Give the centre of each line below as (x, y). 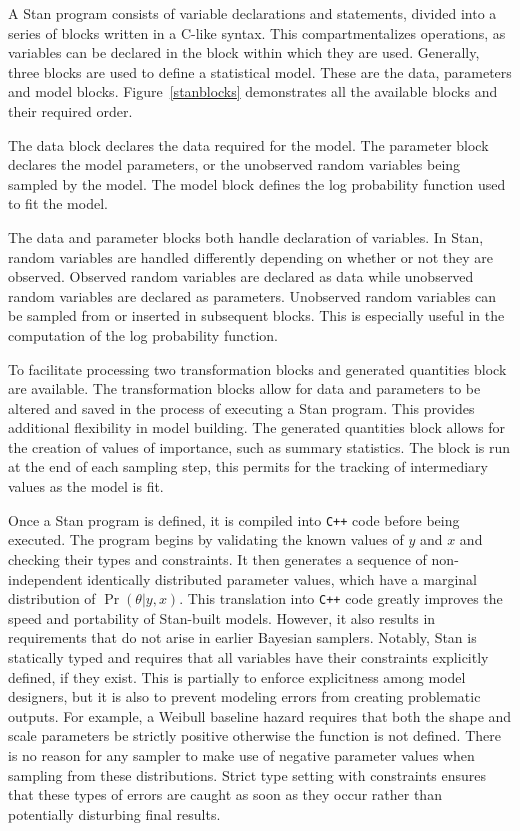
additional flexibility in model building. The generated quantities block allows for (256, 427)
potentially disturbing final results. (114, 813)
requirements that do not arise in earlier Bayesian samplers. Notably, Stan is (242, 637)
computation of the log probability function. (143, 334)
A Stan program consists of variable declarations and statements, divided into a (252, 13)
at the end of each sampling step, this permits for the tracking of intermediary (248, 466)
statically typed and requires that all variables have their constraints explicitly (248, 656)
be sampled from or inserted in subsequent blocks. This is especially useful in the (256, 315)
